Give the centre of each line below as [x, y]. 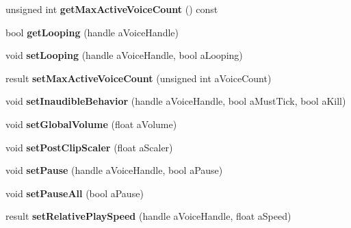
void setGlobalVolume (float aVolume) [91, 124]
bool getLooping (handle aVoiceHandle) [92, 32]
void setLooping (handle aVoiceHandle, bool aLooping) [124, 55]
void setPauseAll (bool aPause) [75, 193]
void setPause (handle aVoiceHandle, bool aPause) [114, 170]
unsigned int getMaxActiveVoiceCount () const [112, 9]
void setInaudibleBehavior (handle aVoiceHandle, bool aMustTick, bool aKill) [176, 101]
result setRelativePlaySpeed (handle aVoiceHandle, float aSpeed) [148, 216]
